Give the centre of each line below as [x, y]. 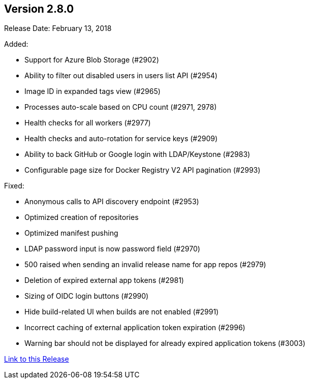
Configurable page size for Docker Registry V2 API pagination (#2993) [143, 170]
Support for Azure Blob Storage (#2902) [92, 60]
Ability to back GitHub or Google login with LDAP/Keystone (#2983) [137, 154]
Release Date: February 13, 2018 [58, 28]
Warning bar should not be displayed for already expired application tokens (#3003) [165, 343]
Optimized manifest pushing [71, 233]
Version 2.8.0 [39, 9]
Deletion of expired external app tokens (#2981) [104, 280]
